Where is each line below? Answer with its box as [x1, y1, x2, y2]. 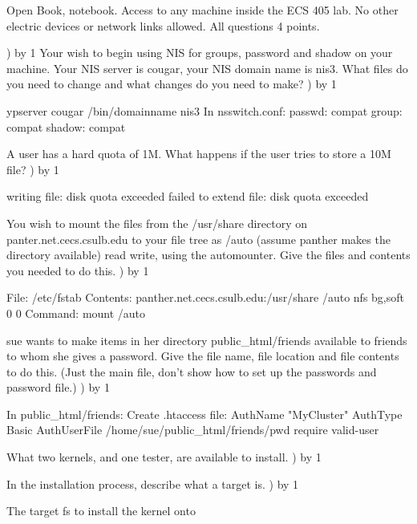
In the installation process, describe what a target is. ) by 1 [6, 475, 299, 492]
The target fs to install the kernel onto [6, 502, 196, 519]
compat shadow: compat [6, 118, 126, 135]
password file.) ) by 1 [6, 379, 110, 396]
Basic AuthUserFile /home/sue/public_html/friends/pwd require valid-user [6, 421, 379, 438]
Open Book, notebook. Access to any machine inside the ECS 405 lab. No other [6, 2, 399, 18]
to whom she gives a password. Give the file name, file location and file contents [6, 347, 399, 364]
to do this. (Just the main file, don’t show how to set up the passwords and [6, 363, 377, 380]
